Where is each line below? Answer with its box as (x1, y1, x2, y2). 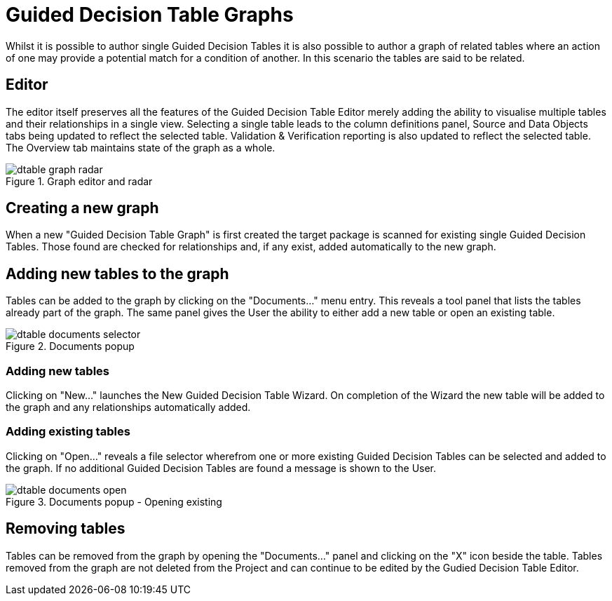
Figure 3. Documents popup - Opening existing (6, 495, 222, 508)
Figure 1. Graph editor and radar (6, 175, 153, 187)
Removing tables (6, 520, 125, 538)
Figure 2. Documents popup (6, 340, 135, 353)
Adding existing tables (6, 424, 130, 439)
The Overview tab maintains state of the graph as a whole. (6, 141, 276, 154)
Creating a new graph (6, 199, 159, 217)
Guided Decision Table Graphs (6, 3, 294, 27)
